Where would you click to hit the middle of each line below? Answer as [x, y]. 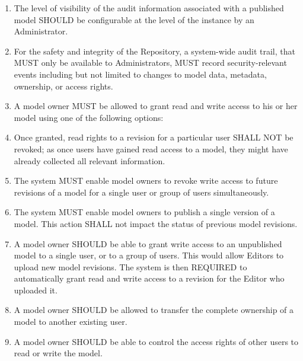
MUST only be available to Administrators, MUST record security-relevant [150, 63]
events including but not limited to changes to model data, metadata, [140, 74]
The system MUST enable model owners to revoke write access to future [146, 181]
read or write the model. [58, 353]
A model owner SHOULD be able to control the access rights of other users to [156, 341]
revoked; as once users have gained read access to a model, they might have [151, 148]
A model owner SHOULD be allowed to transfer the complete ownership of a [154, 310]
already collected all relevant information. [90, 160]
